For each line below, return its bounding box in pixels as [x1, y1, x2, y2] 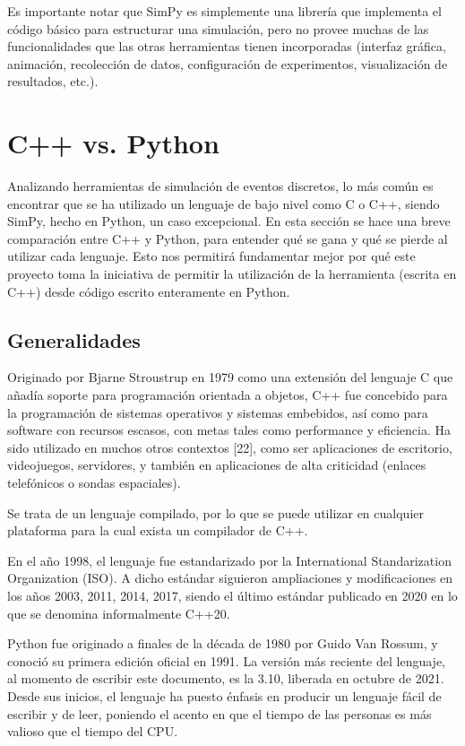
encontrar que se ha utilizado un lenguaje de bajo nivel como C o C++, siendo [7, 194, 440, 213]
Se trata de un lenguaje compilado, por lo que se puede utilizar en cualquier [7, 503, 424, 522]
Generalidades [7, 325, 141, 353]
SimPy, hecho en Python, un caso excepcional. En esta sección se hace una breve [7, 212, 451, 230]
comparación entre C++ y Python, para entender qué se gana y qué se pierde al [7, 229, 448, 247]
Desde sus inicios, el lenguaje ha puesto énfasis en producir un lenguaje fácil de [7, 686, 442, 705]
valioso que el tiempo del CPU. [7, 722, 178, 741]
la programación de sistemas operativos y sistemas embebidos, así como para [7, 403, 428, 421]
